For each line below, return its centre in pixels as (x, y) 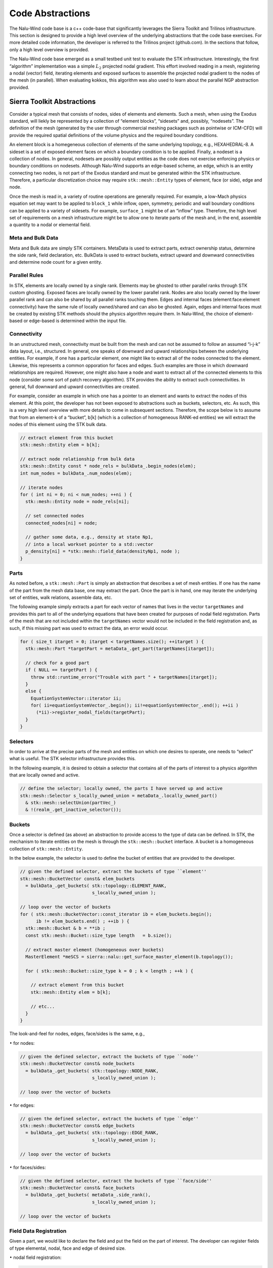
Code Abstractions (50, 13)
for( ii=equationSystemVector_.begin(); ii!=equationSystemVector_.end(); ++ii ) (134, 706)
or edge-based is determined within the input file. (75, 321)
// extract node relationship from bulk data (77, 459)
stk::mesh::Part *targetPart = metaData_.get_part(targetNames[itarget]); (120, 648)
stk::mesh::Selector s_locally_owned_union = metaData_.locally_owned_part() (119, 796)
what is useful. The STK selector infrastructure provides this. (73, 759)
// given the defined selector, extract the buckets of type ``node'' (109, 1056)
